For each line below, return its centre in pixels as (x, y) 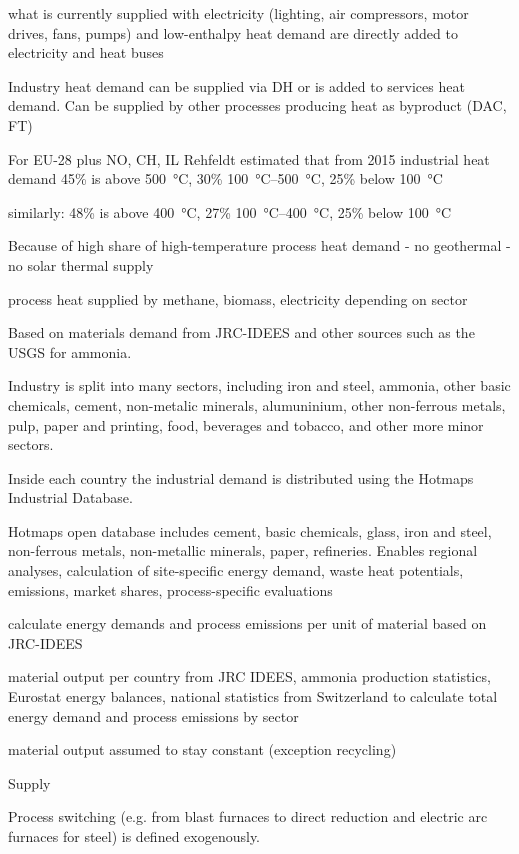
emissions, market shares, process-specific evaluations (170, 589)
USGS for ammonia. (70, 351)
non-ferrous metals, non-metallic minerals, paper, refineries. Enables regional (243, 550)
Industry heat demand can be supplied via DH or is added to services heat (236, 85)
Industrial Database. (70, 497)
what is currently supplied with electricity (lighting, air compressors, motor (238, 13)
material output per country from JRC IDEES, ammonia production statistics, (249, 676)
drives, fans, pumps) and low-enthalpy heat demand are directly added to (233, 32)
